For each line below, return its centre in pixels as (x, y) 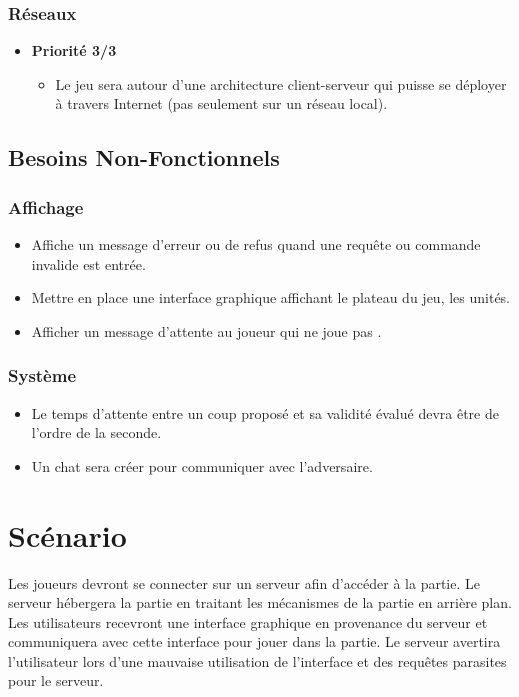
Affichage (46, 206)
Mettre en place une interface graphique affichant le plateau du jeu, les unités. (271, 297)
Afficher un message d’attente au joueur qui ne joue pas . (206, 330)
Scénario (67, 534)
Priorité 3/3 (74, 50)
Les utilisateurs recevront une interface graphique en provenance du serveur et (248, 621)
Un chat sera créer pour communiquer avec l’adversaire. (202, 465)
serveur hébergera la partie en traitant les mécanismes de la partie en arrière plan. (260, 602)
